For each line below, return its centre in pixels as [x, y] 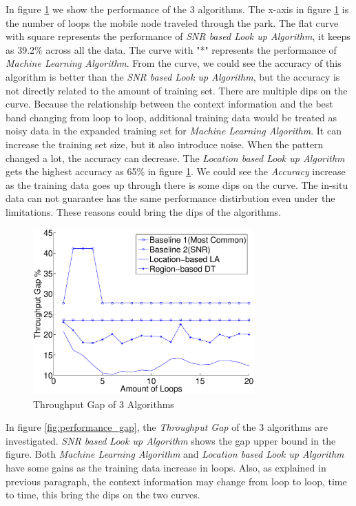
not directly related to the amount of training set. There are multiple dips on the [177, 90]
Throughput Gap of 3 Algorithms [104, 404]
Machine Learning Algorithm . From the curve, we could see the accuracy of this [174, 63]
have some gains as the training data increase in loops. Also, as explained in [166, 468]
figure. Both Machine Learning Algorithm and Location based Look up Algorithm [175, 454]
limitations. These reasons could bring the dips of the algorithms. [143, 211]
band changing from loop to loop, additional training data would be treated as [171, 117]
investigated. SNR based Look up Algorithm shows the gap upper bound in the [171, 440]
